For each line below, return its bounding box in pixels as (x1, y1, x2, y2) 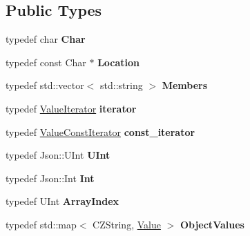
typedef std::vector (6, 78, 84, 92)
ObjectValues (180, 217, 244, 231)
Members (162, 78, 208, 92)
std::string (100, 78, 143, 92)
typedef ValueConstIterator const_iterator (6, 124, 195, 139)
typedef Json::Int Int (6, 170, 95, 185)
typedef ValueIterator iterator (6, 101, 137, 115)
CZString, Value (93, 217, 161, 231)
